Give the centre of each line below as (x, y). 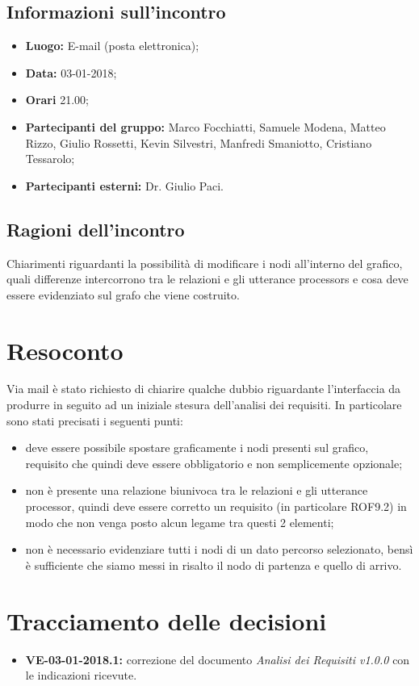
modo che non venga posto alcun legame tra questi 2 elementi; (180, 522)
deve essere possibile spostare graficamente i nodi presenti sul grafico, (197, 448)
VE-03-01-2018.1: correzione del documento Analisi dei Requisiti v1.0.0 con (218, 659)
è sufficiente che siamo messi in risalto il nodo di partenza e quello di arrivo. (214, 565)
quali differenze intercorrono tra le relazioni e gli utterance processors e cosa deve (207, 279)
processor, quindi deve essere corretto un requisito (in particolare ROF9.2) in (216, 506)
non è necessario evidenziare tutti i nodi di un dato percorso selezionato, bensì (219, 549)
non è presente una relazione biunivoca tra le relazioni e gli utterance (197, 490)
